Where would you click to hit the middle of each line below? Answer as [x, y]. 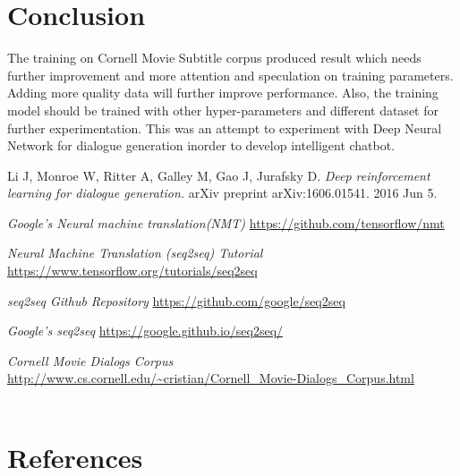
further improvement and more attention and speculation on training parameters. [230, 75]
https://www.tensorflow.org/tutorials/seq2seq [132, 271]
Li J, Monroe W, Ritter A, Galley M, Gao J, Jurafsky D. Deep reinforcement [219, 175]
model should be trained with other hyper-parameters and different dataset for [223, 110]
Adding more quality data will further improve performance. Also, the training [223, 93]
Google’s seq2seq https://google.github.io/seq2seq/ [145, 331]
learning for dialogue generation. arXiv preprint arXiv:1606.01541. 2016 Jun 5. [222, 193]
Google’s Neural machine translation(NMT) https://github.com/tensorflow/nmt [226, 222]
